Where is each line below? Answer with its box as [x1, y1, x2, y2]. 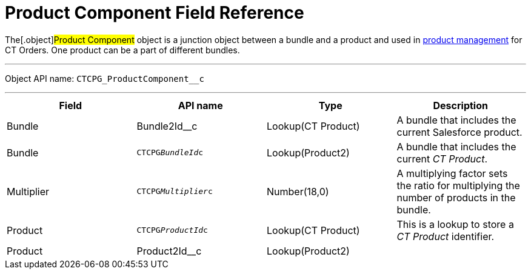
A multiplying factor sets [396, 167, 508, 179]
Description [433, 99, 488, 112]
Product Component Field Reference [5, 2, 304, 23]
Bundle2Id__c [136, 119, 198, 132]
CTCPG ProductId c [136, 226, 208, 235]
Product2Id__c [136, 244, 202, 257]
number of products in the [396, 191, 516, 204]
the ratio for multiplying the [396, 179, 520, 192]
